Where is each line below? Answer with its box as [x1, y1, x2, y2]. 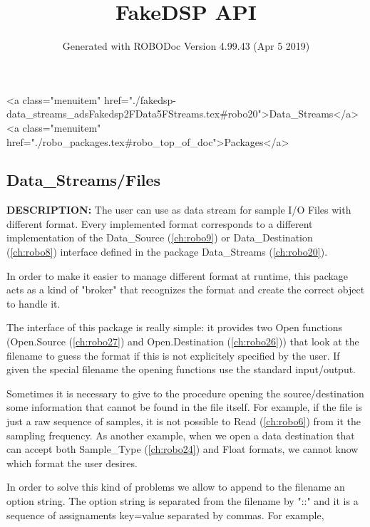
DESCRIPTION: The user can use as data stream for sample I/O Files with [6, 202, 351, 217]
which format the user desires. [6, 455, 138, 470]
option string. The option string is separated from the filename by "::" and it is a [6, 493, 359, 508]
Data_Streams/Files [6, 169, 161, 191]
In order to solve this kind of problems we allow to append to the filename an [6, 479, 345, 494]
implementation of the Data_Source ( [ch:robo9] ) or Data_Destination [6, 230, 313, 245]
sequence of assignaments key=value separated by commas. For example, [6, 507, 324, 522]
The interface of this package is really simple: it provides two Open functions [6, 320, 343, 335]
